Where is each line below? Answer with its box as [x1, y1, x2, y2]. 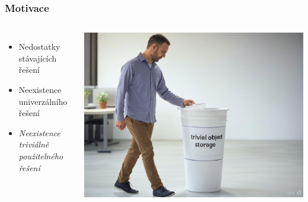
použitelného [18, 149, 63, 162]
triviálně [18, 138, 49, 150]
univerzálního [18, 95, 68, 107]
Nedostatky [18, 40, 60, 53]
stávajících [18, 52, 57, 64]
